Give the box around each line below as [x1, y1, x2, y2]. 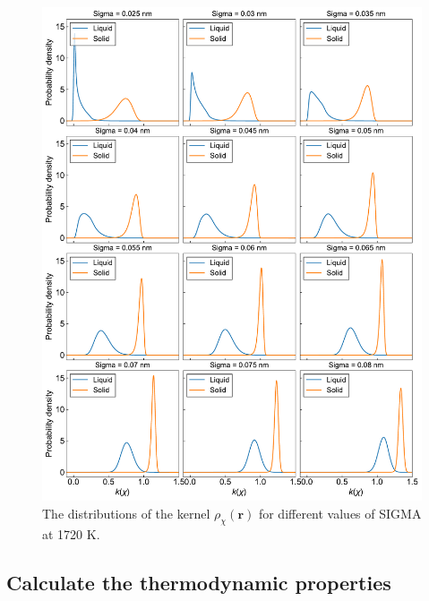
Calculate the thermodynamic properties [6, 568, 391, 596]
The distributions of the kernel [42, 503, 210, 522]
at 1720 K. [42, 524, 100, 543]
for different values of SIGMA [258, 503, 422, 522]
